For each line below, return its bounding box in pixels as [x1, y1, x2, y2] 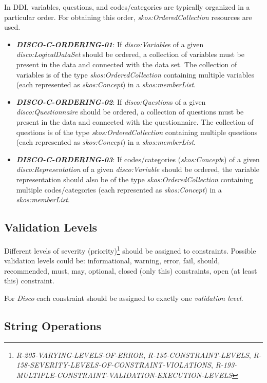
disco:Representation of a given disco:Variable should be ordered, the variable [16, 164, 259, 175]
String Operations [4, 317, 102, 333]
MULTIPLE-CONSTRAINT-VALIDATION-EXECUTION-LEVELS [16, 369, 233, 380]
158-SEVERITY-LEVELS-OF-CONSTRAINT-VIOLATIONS [16, 359, 211, 370]
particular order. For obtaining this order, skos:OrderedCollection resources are [4, 11, 252, 22]
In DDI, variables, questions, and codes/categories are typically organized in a [4, 2, 250, 12]
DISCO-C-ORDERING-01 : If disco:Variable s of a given [16, 39, 204, 49]
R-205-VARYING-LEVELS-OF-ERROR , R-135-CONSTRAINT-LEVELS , [16, 349, 251, 360]
